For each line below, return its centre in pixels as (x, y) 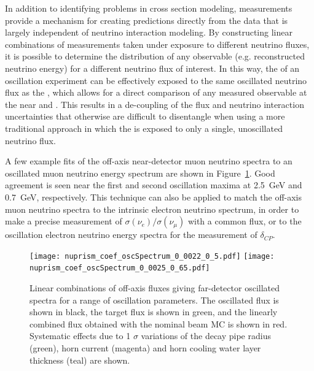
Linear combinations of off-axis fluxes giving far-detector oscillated (155, 288)
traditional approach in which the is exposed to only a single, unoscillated (144, 128)
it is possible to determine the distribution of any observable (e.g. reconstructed (155, 56)
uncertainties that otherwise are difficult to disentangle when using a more (145, 116)
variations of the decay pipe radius (206, 336)
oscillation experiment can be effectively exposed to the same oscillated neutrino (156, 80)
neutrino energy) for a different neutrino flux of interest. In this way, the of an (152, 68)
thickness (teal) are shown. (80, 360)
